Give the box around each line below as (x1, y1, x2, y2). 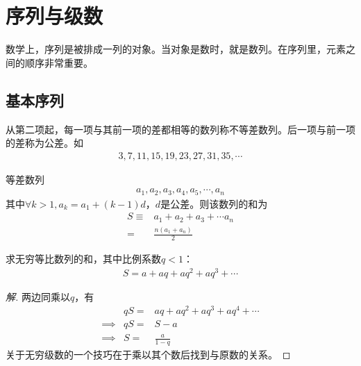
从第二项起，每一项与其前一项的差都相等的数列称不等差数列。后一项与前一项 (6, 122, 355, 136)
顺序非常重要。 (24, 55, 93, 69)
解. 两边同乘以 (6, 289, 70, 303)
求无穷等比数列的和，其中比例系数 (6, 251, 161, 266)
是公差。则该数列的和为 (160, 196, 268, 210)
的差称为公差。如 (6, 135, 83, 150)
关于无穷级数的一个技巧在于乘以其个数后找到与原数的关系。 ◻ (6, 347, 291, 361)
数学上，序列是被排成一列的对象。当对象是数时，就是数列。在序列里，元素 (6, 42, 346, 56)
